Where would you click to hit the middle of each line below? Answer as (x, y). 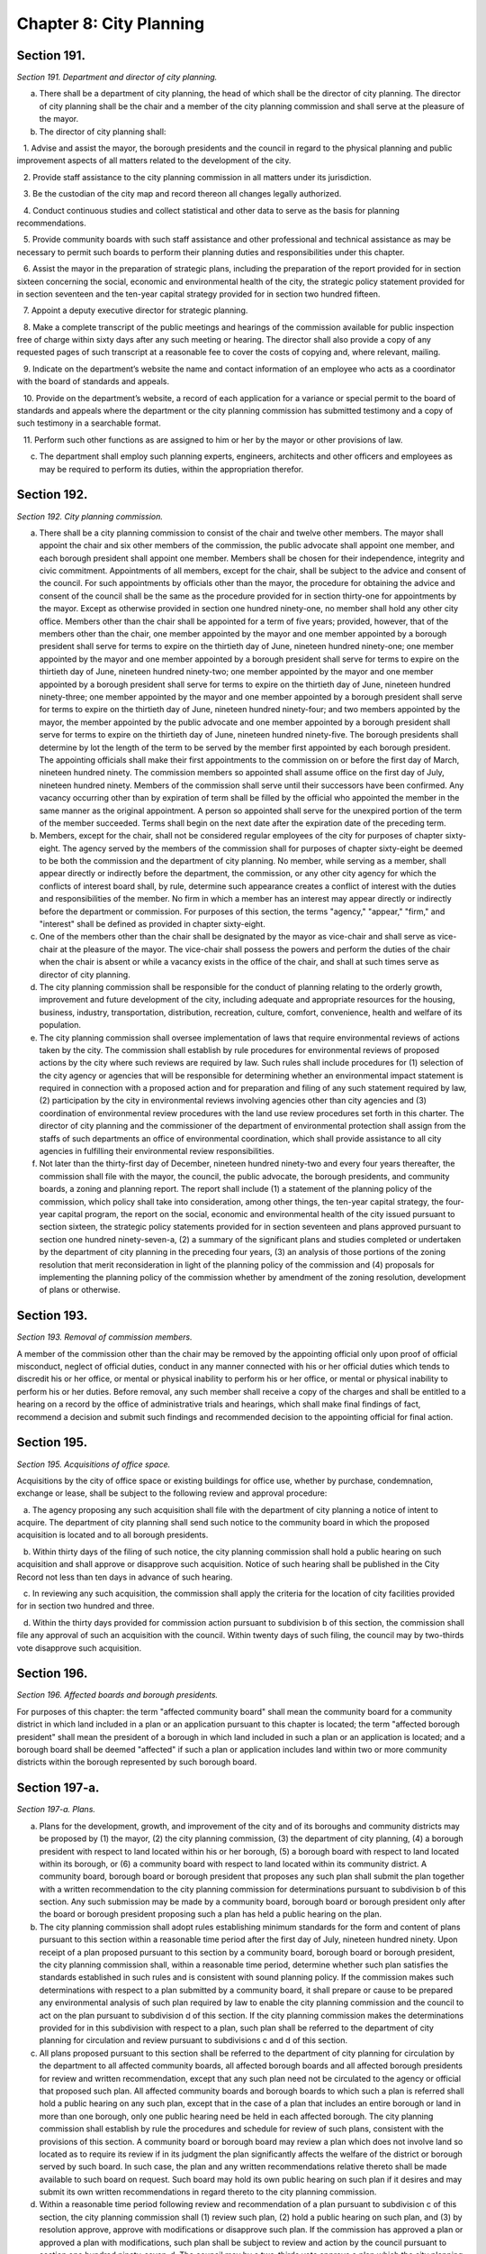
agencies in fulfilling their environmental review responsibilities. (157, 1151)
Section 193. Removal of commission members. (104, 1337)
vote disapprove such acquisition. (79, 1648)
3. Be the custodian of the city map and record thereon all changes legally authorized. (182, 194)
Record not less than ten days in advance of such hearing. (125, 1577)
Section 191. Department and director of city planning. (117, 78)
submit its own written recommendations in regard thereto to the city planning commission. (208, 2192)
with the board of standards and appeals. (93, 381)
